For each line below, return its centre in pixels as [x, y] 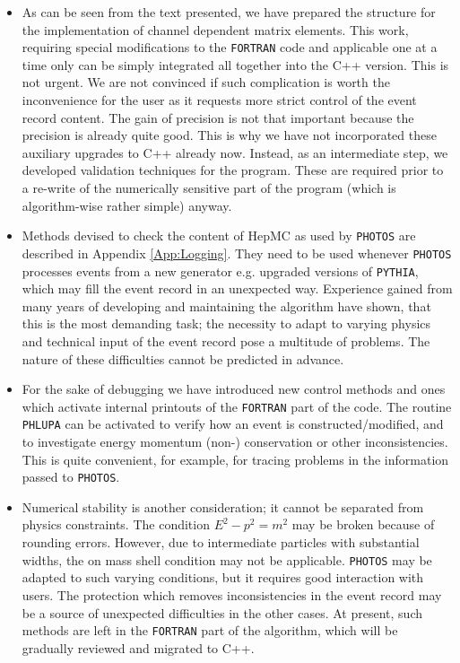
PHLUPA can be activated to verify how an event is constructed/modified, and [233, 424]
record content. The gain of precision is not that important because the [218, 117]
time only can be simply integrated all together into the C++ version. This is [235, 64]
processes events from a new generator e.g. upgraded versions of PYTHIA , [220, 270]
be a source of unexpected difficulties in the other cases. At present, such [222, 612]
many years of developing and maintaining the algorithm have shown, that [226, 305]
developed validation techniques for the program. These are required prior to [233, 170]
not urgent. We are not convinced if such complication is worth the [206, 82]
